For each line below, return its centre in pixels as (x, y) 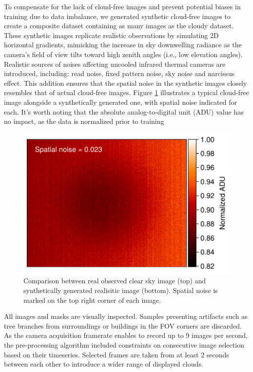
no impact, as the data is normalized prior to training (84, 121)
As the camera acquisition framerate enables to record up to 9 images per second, (126, 335)
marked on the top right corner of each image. (92, 300)
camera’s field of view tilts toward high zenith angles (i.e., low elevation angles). (123, 54)
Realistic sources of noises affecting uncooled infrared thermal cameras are (115, 64)
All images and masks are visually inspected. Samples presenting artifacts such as (126, 316)
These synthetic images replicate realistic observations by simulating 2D (111, 35)
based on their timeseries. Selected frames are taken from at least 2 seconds (117, 354)
